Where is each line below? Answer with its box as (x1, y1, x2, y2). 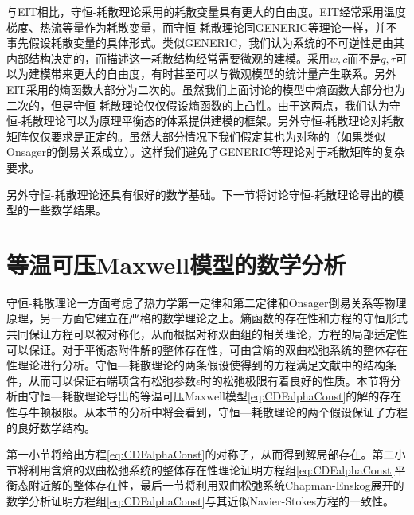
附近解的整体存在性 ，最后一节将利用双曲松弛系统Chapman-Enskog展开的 (28, 477, 404, 494)
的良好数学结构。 (6, 419, 96, 435)
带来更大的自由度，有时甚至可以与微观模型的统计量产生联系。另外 (50, 65, 396, 82)
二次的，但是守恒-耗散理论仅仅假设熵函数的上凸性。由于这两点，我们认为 (6, 96, 389, 113)
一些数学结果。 (28, 201, 107, 218)
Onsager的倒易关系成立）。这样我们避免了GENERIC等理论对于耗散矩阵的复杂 (6, 143, 405, 160)
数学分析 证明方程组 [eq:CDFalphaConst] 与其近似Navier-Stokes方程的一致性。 (6, 492, 395, 509)
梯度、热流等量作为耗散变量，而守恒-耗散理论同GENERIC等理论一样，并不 (6, 18, 397, 35)
